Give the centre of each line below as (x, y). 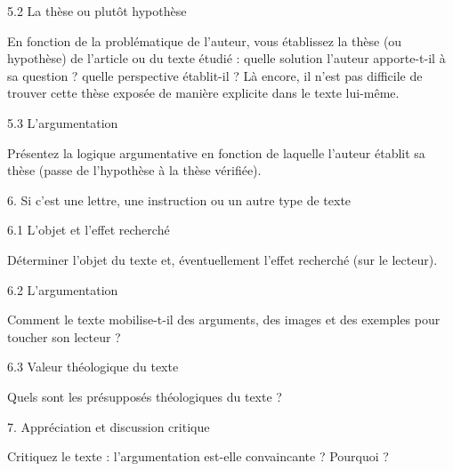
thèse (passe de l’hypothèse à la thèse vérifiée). (134, 170)
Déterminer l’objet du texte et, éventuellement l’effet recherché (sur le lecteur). (222, 259)
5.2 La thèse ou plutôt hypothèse (97, 11)
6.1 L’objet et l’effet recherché (89, 230)
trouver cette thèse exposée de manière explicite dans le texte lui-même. (203, 93)
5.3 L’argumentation (63, 122)
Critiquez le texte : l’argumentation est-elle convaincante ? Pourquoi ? (198, 456)
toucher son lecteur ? (64, 336)
